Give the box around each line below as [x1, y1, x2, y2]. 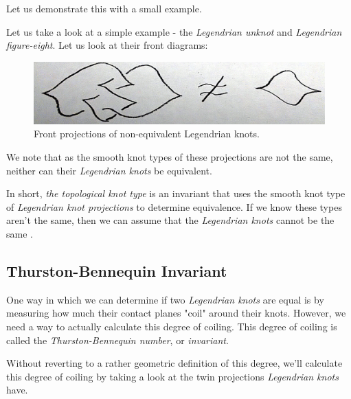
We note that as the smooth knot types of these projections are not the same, [6, 150, 333, 164]
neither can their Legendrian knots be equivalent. [6, 163, 212, 177]
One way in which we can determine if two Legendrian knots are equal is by [6, 292, 324, 306]
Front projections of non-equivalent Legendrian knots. [34, 126, 260, 141]
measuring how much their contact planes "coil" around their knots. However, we [6, 306, 346, 320]
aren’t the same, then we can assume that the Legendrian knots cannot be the [6, 213, 335, 227]
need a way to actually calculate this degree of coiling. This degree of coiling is [6, 319, 337, 334]
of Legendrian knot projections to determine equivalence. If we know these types [6, 199, 342, 214]
